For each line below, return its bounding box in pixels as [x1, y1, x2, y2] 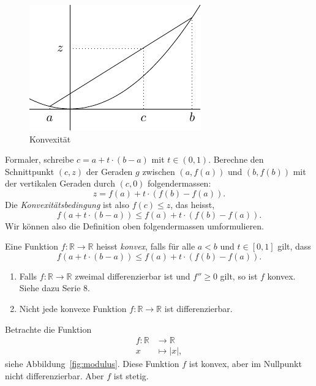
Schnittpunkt [5, 165, 55, 177]
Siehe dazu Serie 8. [19, 281, 90, 294]
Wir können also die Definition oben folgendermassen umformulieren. [5, 219, 264, 232]
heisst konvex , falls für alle [96, 240, 195, 253]
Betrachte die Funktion [5, 322, 92, 335]
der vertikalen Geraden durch [5, 177, 115, 190]
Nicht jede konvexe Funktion [19, 302, 127, 314]
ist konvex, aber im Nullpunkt [189, 357, 302, 370]
